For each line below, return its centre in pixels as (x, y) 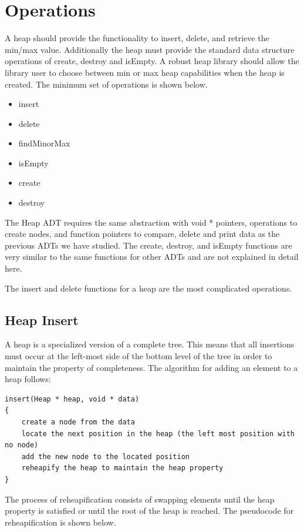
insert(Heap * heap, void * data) (72, 399)
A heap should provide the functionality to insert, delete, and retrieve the (137, 38)
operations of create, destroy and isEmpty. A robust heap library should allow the (152, 61)
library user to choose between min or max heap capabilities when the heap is (145, 72)
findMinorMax (44, 143)
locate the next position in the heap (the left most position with (158, 434)
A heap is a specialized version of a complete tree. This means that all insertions (150, 344)
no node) (22, 445)
